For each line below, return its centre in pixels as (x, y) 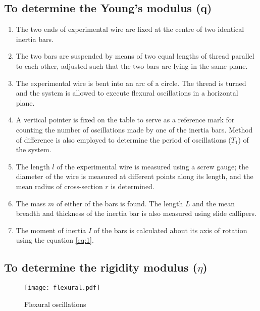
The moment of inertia (51, 230)
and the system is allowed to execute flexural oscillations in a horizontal (127, 93)
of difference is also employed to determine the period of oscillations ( (123, 139)
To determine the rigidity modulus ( (101, 267)
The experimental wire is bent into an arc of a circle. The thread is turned (131, 83)
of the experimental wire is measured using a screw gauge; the (153, 166)
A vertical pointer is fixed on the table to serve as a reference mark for (125, 120)
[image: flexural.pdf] (62, 288)
